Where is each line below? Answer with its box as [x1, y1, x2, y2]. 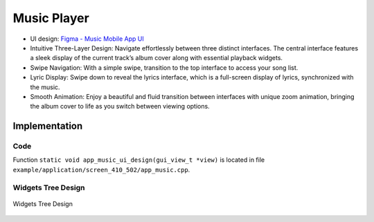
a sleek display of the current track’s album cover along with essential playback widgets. [30, 54, 283, 62]
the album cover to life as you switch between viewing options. [30, 102, 211, 111]
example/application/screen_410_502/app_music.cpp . [12, 165, 190, 174]
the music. [30, 83, 60, 91]
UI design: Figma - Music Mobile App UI [30, 35, 145, 43]
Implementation [12, 120, 83, 132]
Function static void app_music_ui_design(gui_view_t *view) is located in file [12, 156, 265, 164]
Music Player [12, 10, 89, 26]
